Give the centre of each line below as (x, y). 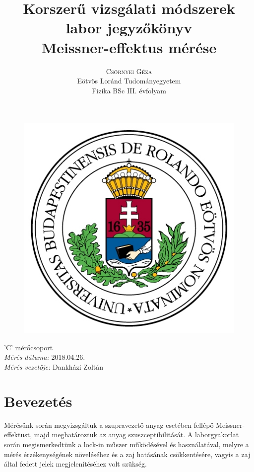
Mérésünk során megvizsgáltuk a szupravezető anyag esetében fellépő (109, 425)
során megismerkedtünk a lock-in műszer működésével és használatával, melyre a (127, 444)
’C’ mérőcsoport (29, 347)
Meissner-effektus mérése (129, 47)
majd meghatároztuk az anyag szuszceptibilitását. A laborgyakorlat (136, 434)
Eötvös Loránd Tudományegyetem (129, 81)
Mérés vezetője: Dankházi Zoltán (54, 367)
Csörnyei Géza (129, 71)
